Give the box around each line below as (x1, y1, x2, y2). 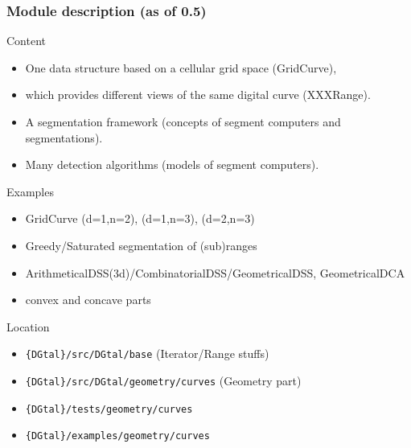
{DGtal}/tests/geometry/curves (25, 403, 193, 415)
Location (6, 318, 50, 335)
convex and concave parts (25, 291, 151, 308)
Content (6, 32, 46, 49)
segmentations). (25, 129, 103, 146)
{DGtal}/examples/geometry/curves (25, 430, 210, 442)
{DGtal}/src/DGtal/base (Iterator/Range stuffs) (25, 345, 269, 362)
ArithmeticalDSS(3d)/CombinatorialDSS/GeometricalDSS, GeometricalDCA (25, 264, 405, 281)
